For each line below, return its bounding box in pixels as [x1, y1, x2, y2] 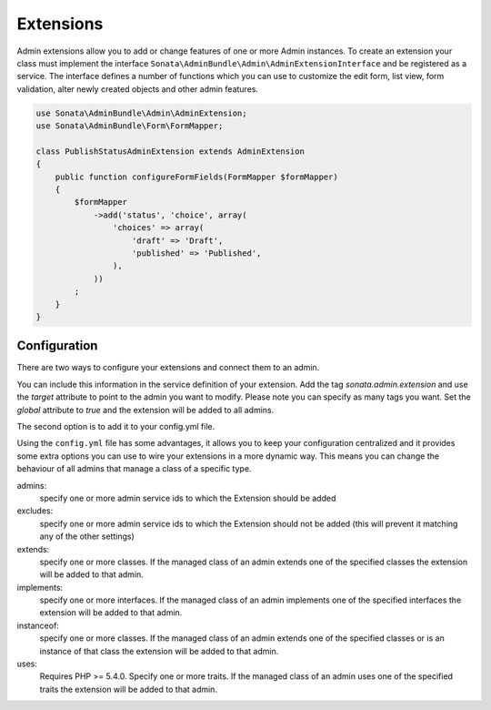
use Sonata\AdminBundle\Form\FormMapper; [35, 121, 224, 131]
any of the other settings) [39, 531, 135, 542]
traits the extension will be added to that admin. [39, 684, 218, 695]
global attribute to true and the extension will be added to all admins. [16, 404, 275, 415]
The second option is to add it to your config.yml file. [16, 421, 215, 432]
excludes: [16, 505, 54, 516]
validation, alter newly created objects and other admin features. [16, 83, 259, 95]
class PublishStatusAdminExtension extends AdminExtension [35, 146, 305, 157]
